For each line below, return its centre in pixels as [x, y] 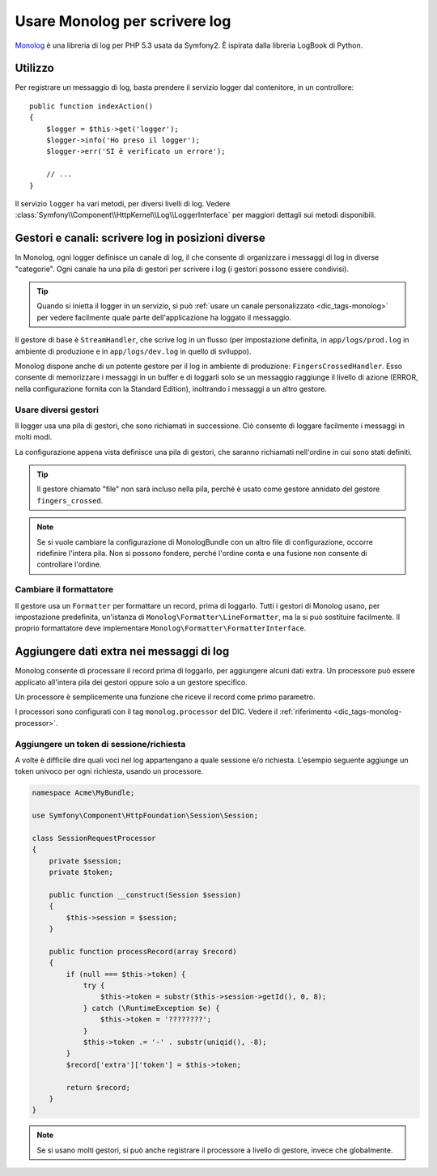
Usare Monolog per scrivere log [123, 21]
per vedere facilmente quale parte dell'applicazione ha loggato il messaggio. [164, 317]
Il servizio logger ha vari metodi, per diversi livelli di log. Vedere [123, 203]
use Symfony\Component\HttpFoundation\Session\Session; [145, 816]
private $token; [81, 872]
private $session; [85, 861]
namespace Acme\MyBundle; [83, 793]
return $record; [98, 1087]
